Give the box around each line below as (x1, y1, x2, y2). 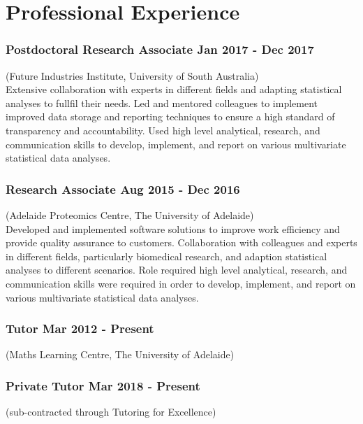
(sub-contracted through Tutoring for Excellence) (6, 404, 216, 419)
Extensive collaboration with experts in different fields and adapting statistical (6, 82, 342, 97)
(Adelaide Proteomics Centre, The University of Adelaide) (6, 207, 254, 222)
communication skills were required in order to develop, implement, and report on (6, 276, 356, 290)
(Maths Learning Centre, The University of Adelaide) (6, 347, 235, 362)
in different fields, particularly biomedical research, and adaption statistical (6, 248, 327, 263)
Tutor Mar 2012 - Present (6, 320, 154, 337)
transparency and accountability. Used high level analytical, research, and (6, 122, 320, 137)
